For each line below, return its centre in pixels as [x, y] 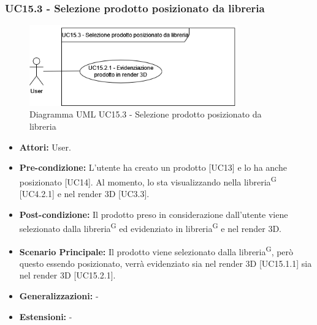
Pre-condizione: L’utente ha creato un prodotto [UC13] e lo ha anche [153, 167]
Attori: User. [45, 147]
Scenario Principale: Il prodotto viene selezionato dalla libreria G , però [156, 250]
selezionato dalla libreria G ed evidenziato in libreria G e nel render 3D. [150, 227]
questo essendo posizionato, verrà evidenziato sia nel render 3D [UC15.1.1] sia [166, 263]
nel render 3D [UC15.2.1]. [67, 275]
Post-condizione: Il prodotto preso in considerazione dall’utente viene [154, 214]
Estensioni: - [46, 316]
